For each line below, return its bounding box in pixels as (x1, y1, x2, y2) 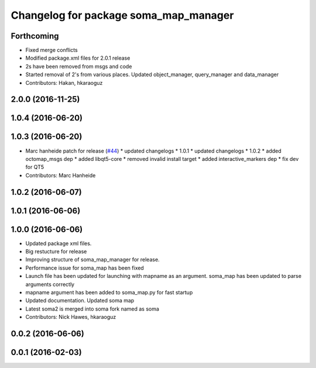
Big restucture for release (25, 248, 87, 255)
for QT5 (25, 164, 44, 171)
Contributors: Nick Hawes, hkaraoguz (25, 314, 116, 321)
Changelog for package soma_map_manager (11, 9, 234, 22)
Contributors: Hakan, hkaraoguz (25, 79, 103, 86)
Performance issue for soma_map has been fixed (25, 264, 145, 271)
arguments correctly (25, 281, 75, 288)
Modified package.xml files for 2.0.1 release (25, 54, 130, 61)
